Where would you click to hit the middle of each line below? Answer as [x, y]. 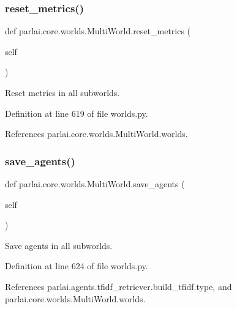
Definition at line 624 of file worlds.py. [77, 266]
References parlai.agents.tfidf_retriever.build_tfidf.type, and [118, 286]
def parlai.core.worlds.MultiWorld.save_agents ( [95, 184]
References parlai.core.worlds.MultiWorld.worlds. [96, 134]
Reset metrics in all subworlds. [62, 92]
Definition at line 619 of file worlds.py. [77, 113]
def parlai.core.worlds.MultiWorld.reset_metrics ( [98, 31]
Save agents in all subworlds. [59, 245]
